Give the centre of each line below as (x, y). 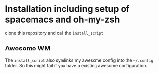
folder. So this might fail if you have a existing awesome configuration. (76, 65)
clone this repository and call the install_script (54, 33)
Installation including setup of (67, 9)
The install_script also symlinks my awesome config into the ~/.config (79, 60)
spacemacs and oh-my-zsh (63, 19)
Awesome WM (28, 48)
